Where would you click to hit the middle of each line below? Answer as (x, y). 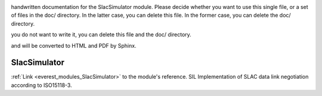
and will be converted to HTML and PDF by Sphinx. (74, 45)
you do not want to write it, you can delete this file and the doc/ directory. (101, 35)
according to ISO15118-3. (41, 85)
